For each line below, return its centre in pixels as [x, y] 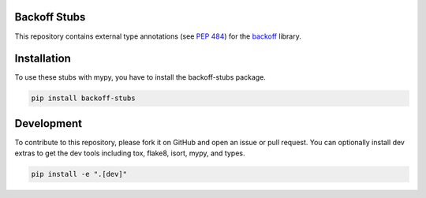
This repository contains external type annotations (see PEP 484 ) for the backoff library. [158, 36]
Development [49, 123]
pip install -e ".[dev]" [79, 174]
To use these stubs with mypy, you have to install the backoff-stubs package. [140, 77]
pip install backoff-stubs [83, 98]
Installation [43, 59]
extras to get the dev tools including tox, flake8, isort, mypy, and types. [130, 153]
